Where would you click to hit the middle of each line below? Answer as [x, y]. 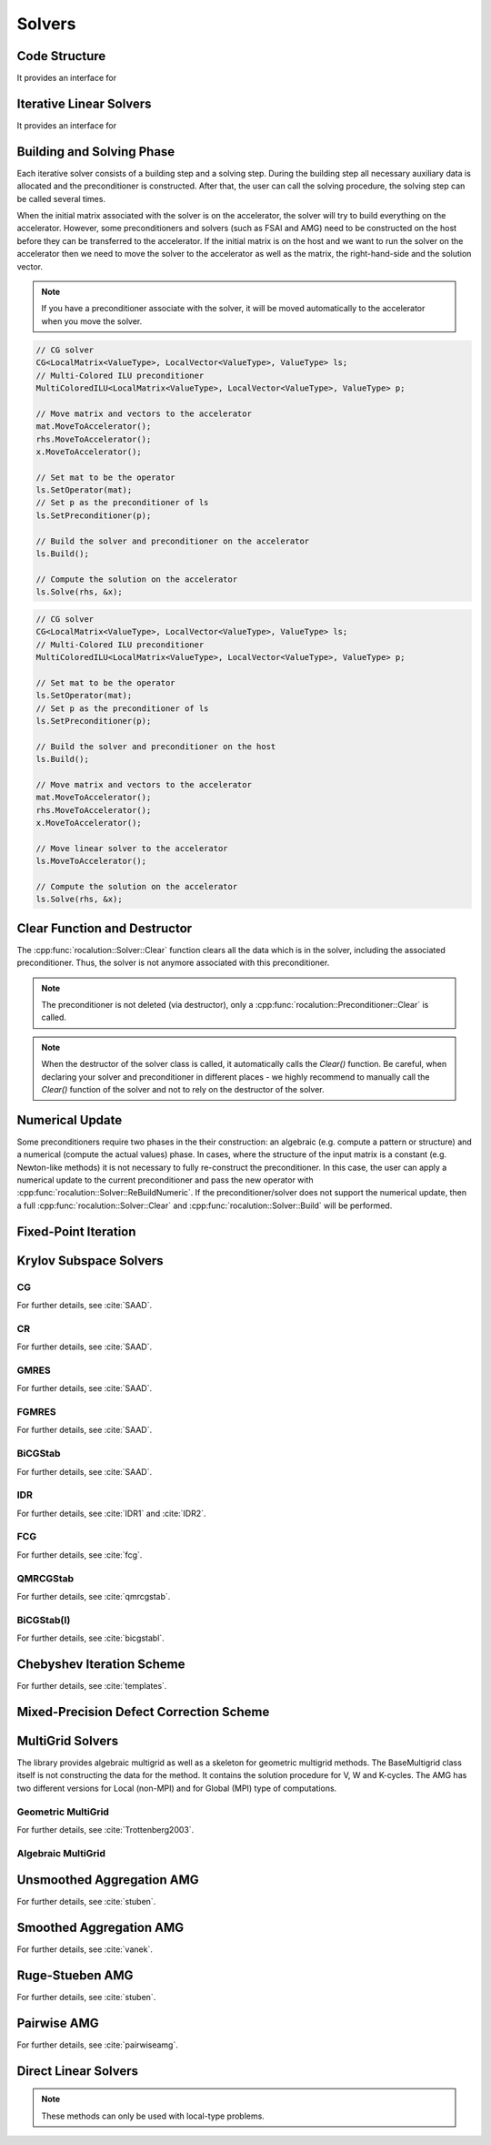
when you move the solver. [92, 321]
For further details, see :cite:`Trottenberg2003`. [105, 1829]
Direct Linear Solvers [78, 2071]
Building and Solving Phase [96, 152]
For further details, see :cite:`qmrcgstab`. [94, 1596]
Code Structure [61, 56]
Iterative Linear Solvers [84, 103]
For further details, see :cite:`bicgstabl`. [91, 1638]
